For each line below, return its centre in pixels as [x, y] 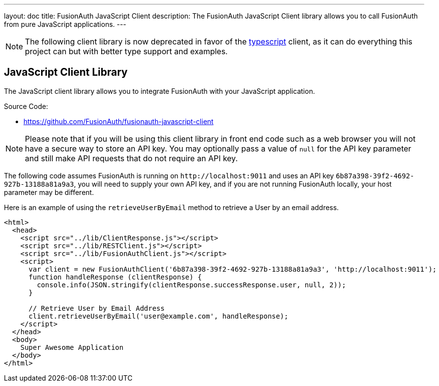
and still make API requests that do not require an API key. [132, 158]
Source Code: [26, 106]
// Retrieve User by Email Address [97, 308]
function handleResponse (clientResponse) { [115, 277]
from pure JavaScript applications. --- [65, 24]
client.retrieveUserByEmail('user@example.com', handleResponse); [158, 316]
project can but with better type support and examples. [126, 51]
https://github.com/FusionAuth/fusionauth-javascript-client [119, 121]
